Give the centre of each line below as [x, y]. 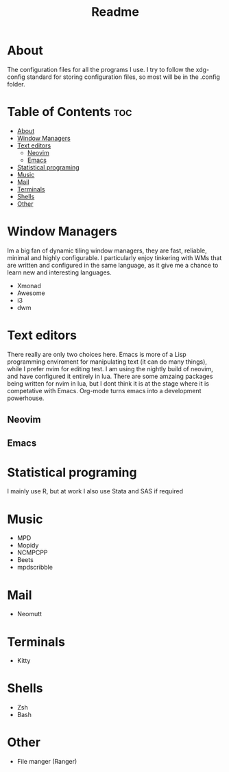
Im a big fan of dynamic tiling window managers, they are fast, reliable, [107, 250]
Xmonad [29, 285]
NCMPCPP [32, 552]
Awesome [31, 293]
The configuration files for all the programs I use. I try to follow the [101, 69]
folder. [16, 84]
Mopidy [28, 546]
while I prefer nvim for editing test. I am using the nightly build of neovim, [110, 369]
